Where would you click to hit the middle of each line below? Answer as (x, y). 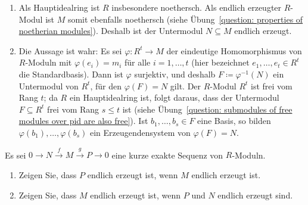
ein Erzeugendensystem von (140, 132)
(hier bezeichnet (220, 62)
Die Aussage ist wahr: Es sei (70, 50)
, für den (106, 86)
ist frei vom (272, 86)
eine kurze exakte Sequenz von (167, 155)
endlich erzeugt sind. (255, 195)
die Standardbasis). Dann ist (71, 74)
